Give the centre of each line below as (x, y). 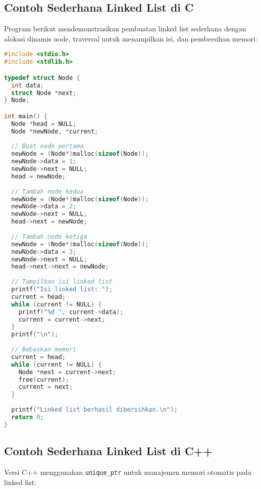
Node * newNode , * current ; (55, 131)
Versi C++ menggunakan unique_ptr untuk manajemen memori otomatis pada (128, 472)
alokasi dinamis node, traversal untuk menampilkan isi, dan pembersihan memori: (131, 38)
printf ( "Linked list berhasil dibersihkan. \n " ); (94, 410)
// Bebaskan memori (44, 350)
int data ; (28, 85)
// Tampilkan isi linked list (62, 282)
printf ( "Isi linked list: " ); (62, 290)
